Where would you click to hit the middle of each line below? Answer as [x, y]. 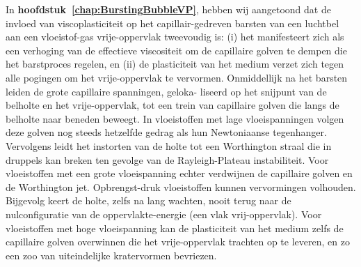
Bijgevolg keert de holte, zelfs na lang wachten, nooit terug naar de [149, 200]
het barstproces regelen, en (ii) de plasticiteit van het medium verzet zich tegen [175, 64]
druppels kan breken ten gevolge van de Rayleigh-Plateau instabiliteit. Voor [167, 159]
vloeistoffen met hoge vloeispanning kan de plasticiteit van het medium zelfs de [175, 228]
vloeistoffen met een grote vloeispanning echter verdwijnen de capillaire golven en [179, 173]
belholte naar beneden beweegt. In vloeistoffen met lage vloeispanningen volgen [175, 118]
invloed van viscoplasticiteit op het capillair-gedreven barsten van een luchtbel [173, 23]
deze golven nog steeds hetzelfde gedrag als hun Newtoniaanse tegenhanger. [166, 132]
